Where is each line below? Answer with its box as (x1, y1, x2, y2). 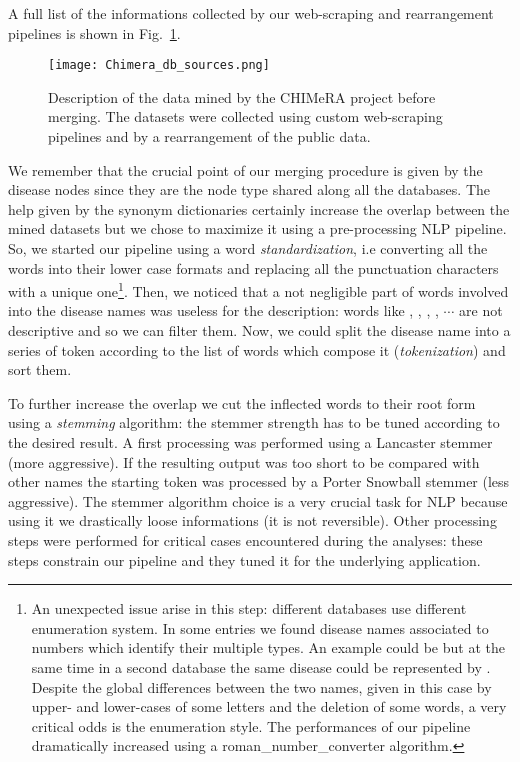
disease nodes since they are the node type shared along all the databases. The (8, 179, 491, 200)
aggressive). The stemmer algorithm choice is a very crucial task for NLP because (8, 490, 508, 511)
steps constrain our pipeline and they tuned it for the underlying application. (8, 549, 481, 570)
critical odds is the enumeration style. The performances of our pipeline (31, 715, 471, 736)
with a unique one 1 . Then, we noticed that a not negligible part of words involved (8, 278, 509, 301)
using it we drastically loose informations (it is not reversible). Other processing (8, 510, 497, 531)
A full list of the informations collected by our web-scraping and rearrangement (8, 3, 494, 23)
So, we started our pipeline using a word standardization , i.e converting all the (8, 238, 488, 258)
